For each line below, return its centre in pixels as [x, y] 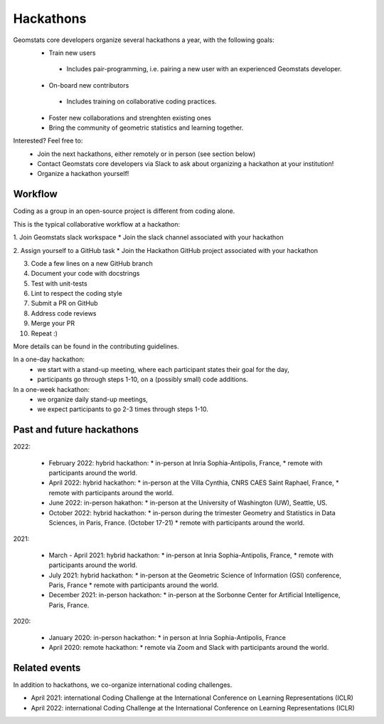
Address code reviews [64, 313]
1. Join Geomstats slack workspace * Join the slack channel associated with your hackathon [148, 237]
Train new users [72, 53]
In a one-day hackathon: [49, 359]
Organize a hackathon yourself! [83, 174]
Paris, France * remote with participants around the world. [134, 585]
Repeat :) [44, 333]
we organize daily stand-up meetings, [93, 399]
